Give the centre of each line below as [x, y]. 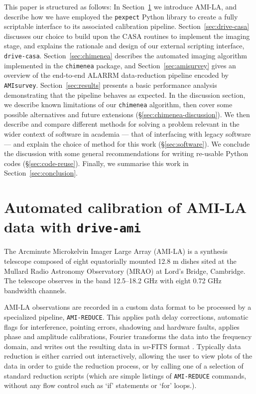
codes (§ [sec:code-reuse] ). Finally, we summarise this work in [96, 163]
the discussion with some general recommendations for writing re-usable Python [126, 153]
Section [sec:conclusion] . [41, 173]
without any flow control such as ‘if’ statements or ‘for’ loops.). [100, 385]
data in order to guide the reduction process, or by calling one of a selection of [124, 366]
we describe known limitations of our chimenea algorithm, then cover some [118, 104]
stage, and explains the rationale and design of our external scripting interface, [124, 46]
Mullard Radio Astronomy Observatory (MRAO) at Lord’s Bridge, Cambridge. [125, 271]
